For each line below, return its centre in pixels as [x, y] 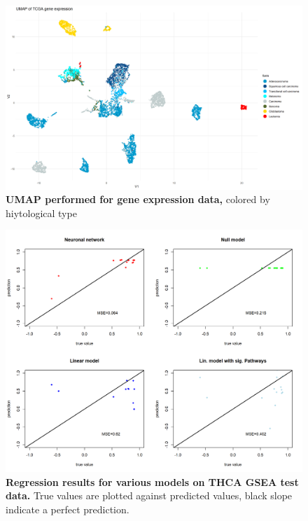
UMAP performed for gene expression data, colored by [138, 199]
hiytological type [41, 213]
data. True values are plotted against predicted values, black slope [149, 495]
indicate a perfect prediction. [68, 509]
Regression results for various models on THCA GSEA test [152, 481]
